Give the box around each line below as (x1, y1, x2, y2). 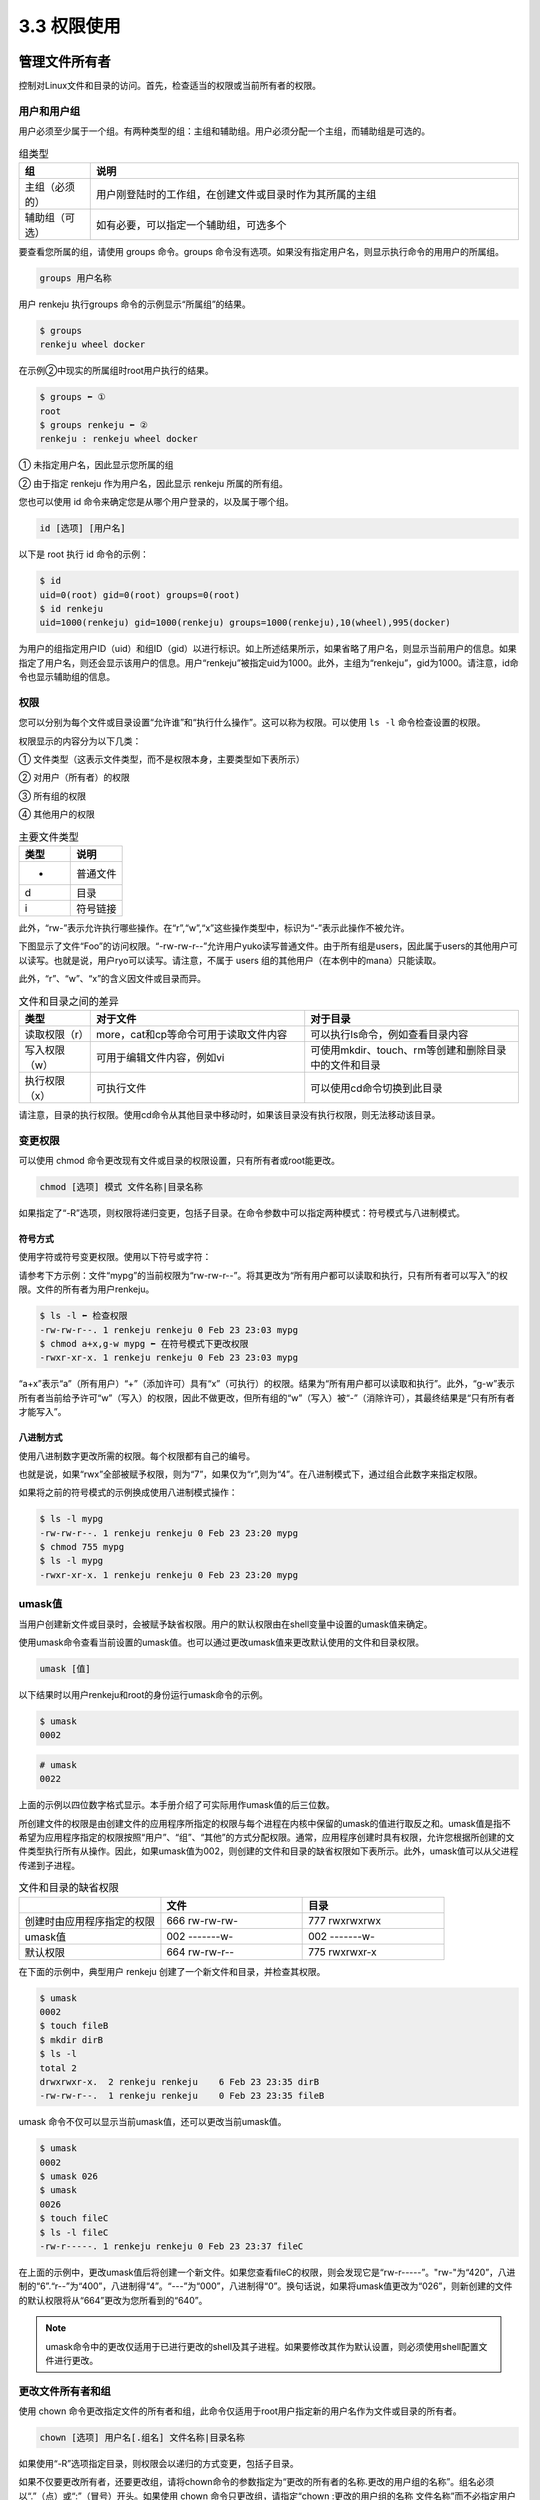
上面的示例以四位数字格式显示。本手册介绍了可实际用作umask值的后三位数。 (18, 1799, 335, 1811)
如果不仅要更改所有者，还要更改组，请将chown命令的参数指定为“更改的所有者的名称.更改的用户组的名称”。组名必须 (18, 2476, 495, 2488)
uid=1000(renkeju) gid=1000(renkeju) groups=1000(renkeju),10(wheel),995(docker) (39, 617, 452, 629)
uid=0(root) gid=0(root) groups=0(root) (39, 589, 240, 600)
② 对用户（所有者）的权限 (18, 771, 130, 784)
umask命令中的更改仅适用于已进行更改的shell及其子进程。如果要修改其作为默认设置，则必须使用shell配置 (45, 2340, 479, 2352)
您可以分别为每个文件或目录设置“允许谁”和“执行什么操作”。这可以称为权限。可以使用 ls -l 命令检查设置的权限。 (18, 716, 486, 729)
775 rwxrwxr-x (308, 1945, 377, 1959)
